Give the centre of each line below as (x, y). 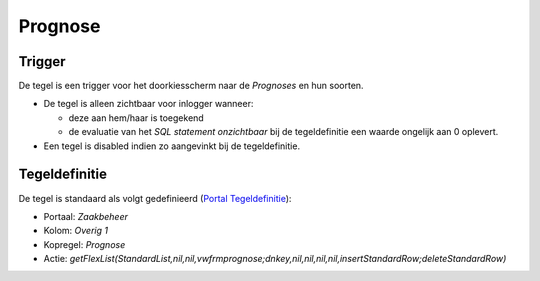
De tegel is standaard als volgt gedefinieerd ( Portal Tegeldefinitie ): (155, 198)
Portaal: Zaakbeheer (86, 216)
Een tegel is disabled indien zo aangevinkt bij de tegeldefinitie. (171, 146)
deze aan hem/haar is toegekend (136, 117)
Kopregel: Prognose (84, 244)
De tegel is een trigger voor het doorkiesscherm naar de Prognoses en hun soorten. (191, 86)
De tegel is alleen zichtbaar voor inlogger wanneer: (148, 104)
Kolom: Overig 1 (76, 231)
